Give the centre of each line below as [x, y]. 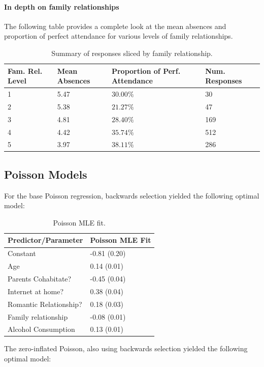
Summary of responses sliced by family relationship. [132, 53]
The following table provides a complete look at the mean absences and [115, 26]
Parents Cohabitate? [40, 278]
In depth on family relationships [62, 6]
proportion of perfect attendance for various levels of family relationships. [119, 36]
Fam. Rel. [25, 70]
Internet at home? [36, 291]
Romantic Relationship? [45, 304]
